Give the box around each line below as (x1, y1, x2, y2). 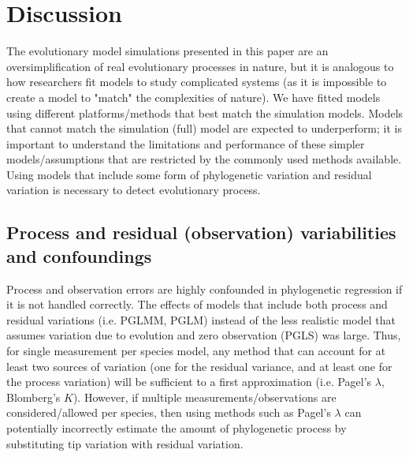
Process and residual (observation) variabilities (6, 220, 396, 245)
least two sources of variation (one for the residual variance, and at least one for (6, 358, 392, 374)
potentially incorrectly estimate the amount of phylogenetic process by (6, 420, 347, 436)
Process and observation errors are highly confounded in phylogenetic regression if (6, 280, 403, 297)
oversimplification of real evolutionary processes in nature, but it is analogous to (6, 58, 394, 74)
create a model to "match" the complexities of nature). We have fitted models (6, 88, 381, 105)
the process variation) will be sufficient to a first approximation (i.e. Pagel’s (6, 373, 372, 390)
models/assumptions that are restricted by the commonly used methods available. (6, 151, 402, 167)
